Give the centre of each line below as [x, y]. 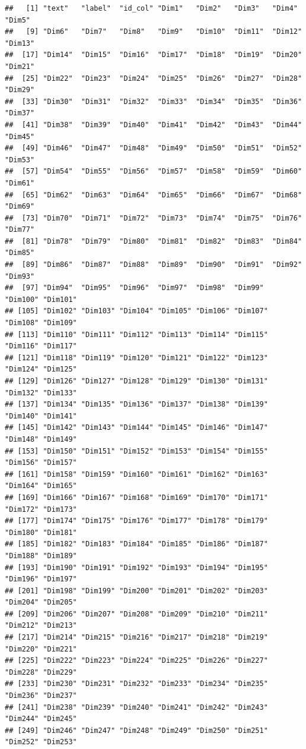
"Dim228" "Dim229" [41, 672]
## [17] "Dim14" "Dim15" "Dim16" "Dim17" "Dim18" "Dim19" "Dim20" [154, 55]
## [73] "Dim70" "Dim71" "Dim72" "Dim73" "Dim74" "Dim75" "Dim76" [154, 218]
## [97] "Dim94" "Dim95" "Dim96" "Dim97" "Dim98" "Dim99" [134, 288]
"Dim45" [20, 136]
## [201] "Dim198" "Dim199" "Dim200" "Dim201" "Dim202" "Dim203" [136, 591]
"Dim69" [20, 207]
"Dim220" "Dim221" [41, 649]
